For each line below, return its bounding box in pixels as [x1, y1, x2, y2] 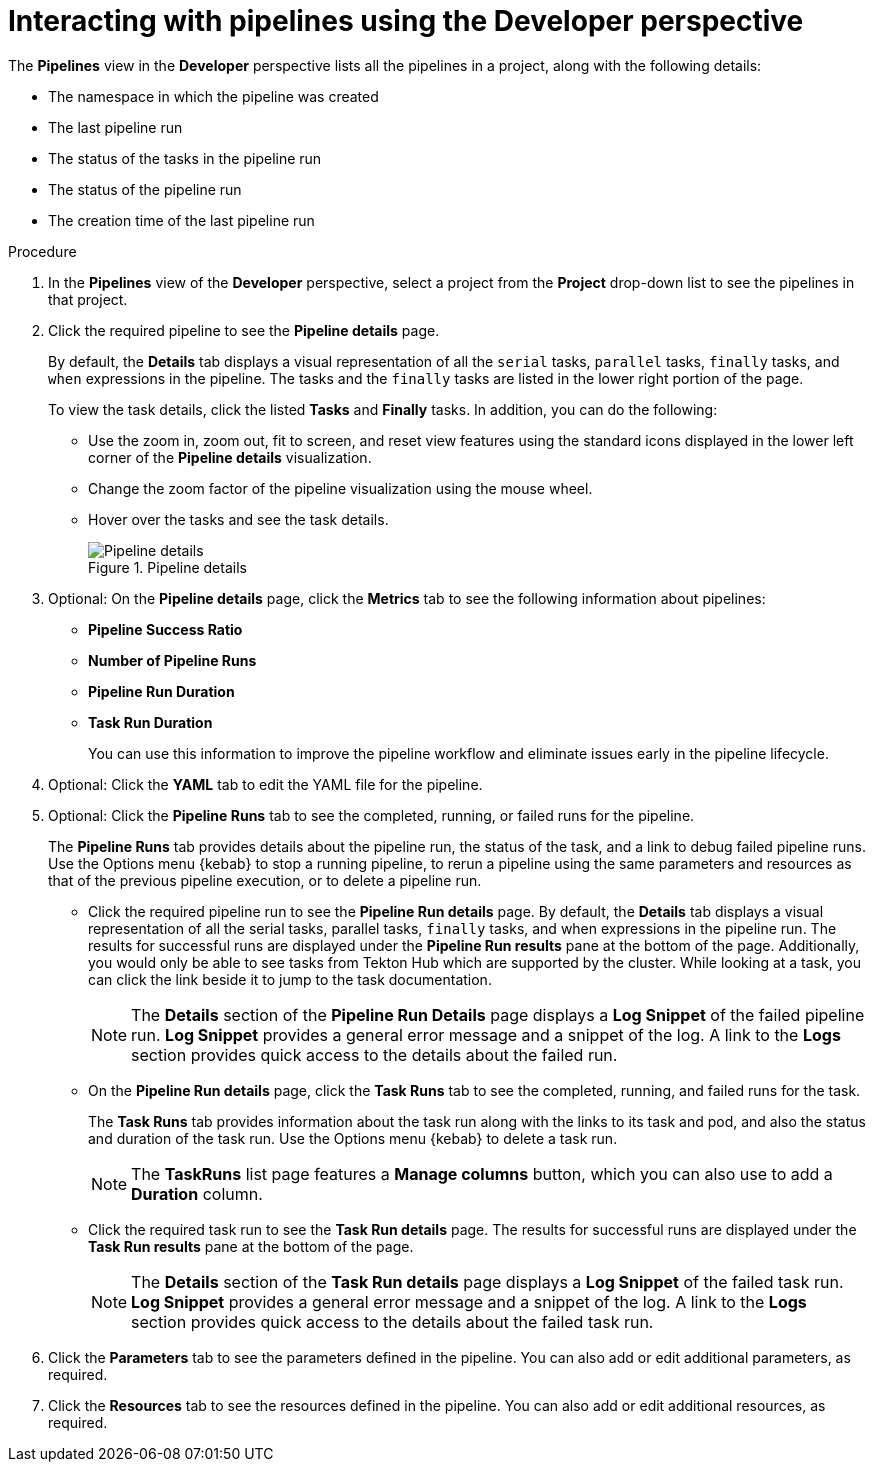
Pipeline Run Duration [88, 682, 235, 700]
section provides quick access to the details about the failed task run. [131, 1311, 654, 1332]
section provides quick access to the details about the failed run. [131, 1044, 618, 1065]
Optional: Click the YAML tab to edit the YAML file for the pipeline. [48, 775, 483, 793]
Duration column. [131, 1183, 263, 1204]
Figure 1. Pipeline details [88, 558, 247, 576]
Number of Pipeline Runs [88, 651, 257, 669]
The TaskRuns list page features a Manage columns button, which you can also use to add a [131, 1163, 833, 1184]
